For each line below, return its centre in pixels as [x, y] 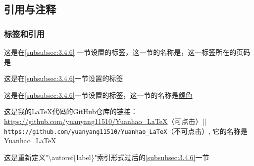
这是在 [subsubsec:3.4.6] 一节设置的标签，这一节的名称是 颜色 [98, 95]
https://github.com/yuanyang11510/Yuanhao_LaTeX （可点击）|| [105, 121]
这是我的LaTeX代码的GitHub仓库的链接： [71, 111]
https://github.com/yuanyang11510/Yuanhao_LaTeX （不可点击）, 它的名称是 [126, 131]
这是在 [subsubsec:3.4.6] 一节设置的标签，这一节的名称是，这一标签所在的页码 [127, 52]
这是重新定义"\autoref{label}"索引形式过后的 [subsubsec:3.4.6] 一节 [107, 157]
